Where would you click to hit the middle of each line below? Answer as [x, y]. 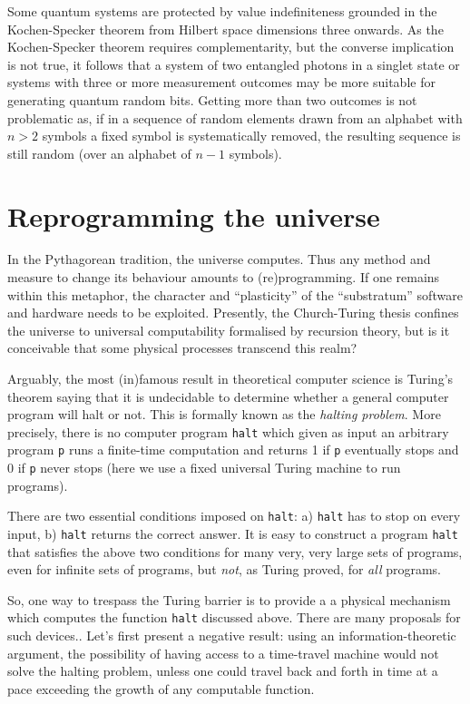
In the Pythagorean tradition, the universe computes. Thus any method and [219, 259]
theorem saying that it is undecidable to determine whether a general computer [228, 396]
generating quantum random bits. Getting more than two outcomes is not [212, 99]
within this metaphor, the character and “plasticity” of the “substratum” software [235, 294]
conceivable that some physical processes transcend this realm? [182, 348]
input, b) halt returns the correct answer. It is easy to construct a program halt [233, 534]
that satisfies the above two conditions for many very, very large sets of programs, [235, 551]
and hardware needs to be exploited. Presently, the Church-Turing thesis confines [233, 313]
